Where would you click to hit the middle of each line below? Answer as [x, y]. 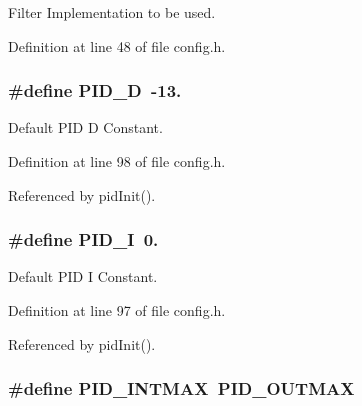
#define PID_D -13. [95, 90]
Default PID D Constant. [85, 127]
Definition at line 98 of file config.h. [117, 161]
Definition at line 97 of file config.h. [117, 310]
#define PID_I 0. [83, 239]
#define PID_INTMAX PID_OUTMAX [181, 388]
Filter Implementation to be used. [112, 12]
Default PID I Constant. [83, 276]
